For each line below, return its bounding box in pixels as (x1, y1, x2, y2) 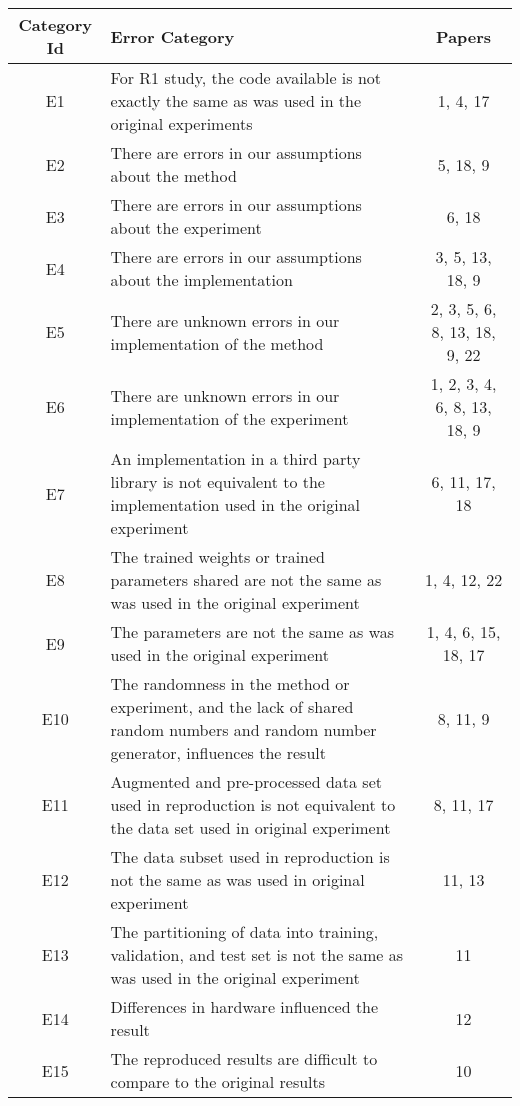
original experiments (110, 112, 253, 135)
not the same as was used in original (110, 868, 365, 891)
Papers (436, 24, 492, 48)
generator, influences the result (110, 741, 326, 764)
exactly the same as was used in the (110, 89, 362, 112)
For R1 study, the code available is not (110, 66, 382, 89)
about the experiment (110, 216, 262, 239)
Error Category (110, 24, 235, 48)
